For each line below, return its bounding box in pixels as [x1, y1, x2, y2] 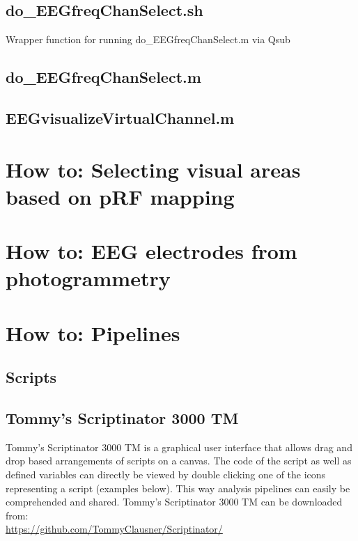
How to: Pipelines [6, 318, 180, 347]
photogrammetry [6, 264, 171, 292]
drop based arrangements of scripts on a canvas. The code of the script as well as [6, 453, 352, 468]
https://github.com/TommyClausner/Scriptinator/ [6, 522, 223, 536]
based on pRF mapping [6, 182, 235, 210]
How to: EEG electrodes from [6, 237, 297, 265]
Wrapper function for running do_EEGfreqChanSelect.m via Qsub [6, 32, 290, 47]
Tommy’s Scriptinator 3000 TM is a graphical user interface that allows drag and [6, 439, 352, 454]
